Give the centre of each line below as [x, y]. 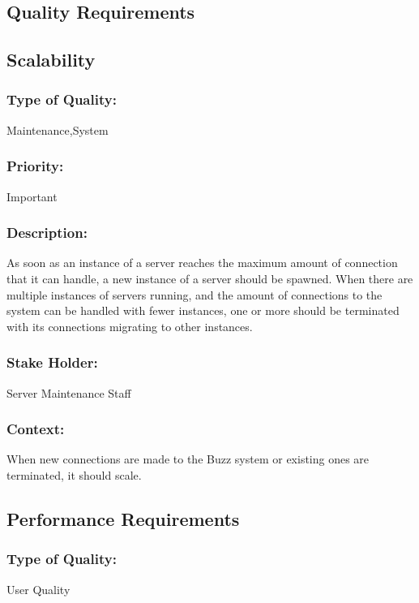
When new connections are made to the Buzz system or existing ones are [188, 459]
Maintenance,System [58, 129]
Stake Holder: [52, 362]
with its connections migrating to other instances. [130, 326]
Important [32, 196]
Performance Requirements [123, 518]
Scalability [51, 60]
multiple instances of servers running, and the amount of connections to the [195, 294]
